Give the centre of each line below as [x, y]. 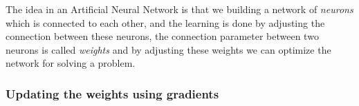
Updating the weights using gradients [112, 93]
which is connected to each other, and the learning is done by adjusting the [165, 22]
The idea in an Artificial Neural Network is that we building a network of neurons [179, 9]
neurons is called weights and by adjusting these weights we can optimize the [168, 49]
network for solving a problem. [71, 63]
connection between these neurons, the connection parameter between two [162, 36]
